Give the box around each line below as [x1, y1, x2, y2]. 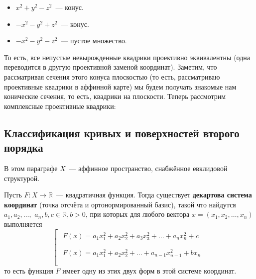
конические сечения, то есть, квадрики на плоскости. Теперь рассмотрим [4, 91, 226, 101]
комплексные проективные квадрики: [4, 100, 116, 111]
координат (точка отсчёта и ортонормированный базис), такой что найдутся [4, 199, 236, 209]
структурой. [4, 173, 40, 183]
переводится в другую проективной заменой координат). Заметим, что [4, 62, 217, 72]
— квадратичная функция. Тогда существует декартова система [56, 189, 252, 200]
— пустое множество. [61, 35, 127, 46]
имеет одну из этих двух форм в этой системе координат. [62, 266, 237, 276]
